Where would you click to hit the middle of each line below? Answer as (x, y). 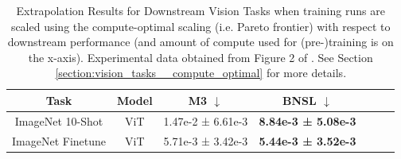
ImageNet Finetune (59, 140)
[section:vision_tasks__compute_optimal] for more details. (201, 73)
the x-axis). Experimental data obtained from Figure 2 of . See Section (200, 57)
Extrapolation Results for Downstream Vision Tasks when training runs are (200, 10)
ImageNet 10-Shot (59, 120)
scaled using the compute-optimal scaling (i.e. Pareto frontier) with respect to (200, 26)
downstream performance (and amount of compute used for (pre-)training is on (200, 42)
